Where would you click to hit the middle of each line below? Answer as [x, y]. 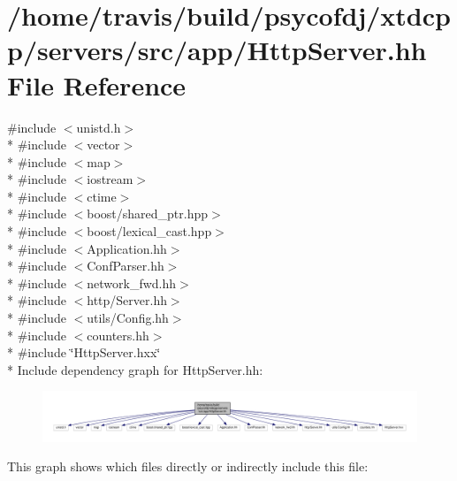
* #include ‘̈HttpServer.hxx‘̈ [84, 352]
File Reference [97, 84]
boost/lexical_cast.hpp [149, 231]
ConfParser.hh [126, 266]
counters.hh [118, 335]
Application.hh [127, 248]
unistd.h [99, 127]
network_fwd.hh [132, 282]
